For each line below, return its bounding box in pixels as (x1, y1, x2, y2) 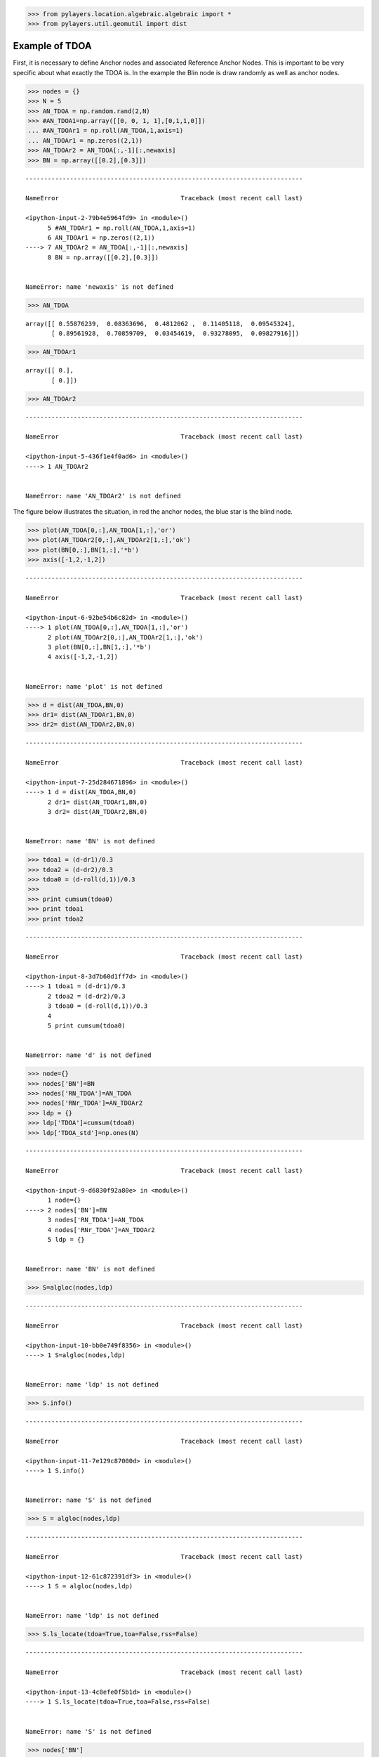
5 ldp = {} (47, 1236, 85, 1243)
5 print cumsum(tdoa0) (47, 1022, 126, 1030)
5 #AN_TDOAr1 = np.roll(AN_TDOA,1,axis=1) (47, 223, 196, 232)
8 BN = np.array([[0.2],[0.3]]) (47, 253, 159, 261)
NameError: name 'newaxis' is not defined (25, 283, 174, 291)
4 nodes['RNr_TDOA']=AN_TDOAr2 (47, 1226, 156, 1233)
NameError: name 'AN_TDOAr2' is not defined (25, 492, 182, 500)
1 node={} (47, 1196, 81, 1205)
